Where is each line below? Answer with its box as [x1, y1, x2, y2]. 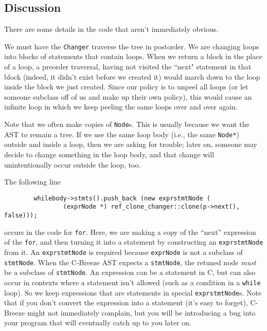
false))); [4, 212, 38, 219]
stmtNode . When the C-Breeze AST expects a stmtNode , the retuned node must [4, 256, 256, 267]
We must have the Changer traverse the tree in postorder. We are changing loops [4, 41, 259, 51]
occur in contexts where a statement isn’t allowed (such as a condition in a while [4, 277, 261, 287]
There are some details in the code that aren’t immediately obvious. [4, 24, 219, 34]
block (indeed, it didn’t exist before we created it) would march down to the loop [4, 71, 260, 82]
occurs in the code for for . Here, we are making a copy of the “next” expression [4, 226, 256, 237]
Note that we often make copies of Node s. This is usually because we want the [4, 119, 250, 130]
